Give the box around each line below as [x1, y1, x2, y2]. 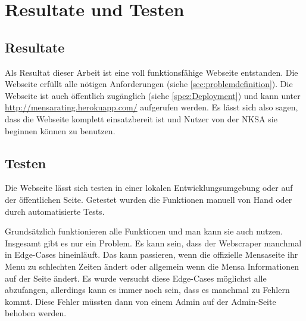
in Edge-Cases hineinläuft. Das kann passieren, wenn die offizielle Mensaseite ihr [5, 248, 298, 261]
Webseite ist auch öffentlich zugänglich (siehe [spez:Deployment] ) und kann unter [5, 89, 301, 101]
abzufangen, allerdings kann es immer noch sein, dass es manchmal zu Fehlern [5, 283, 290, 296]
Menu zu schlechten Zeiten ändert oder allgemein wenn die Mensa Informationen [5, 260, 299, 272]
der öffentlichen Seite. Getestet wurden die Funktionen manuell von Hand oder [5, 193, 292, 205]
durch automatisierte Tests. [5, 205, 105, 217]
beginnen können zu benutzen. [5, 124, 115, 137]
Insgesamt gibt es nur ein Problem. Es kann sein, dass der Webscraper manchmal [5, 236, 302, 249]
